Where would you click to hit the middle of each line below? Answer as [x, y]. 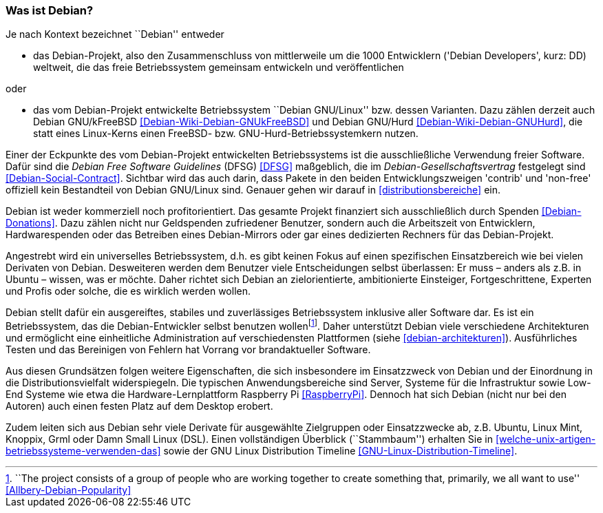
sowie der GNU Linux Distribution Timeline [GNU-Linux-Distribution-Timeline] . [340, 451]
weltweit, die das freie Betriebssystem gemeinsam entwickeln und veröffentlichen [219, 67]
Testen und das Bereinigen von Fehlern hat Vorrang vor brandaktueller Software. [188, 350]
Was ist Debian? [50, 10]
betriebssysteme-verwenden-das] [83, 451]
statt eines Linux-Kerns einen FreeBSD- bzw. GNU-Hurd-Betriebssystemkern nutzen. [226, 134]
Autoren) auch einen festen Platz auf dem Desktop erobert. [139, 406]
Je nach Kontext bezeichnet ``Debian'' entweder [115, 34]
